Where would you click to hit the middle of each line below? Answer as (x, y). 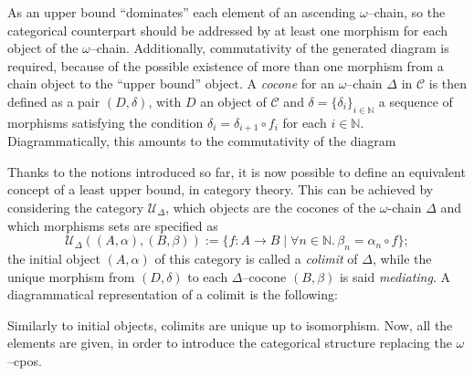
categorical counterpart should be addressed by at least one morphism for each (228, 30)
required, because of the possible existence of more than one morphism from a (226, 65)
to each (208, 276)
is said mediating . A (395, 276)
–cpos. (25, 360)
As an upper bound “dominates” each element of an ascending (182, 12)
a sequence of (416, 101)
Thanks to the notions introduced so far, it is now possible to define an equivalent (237, 171)
